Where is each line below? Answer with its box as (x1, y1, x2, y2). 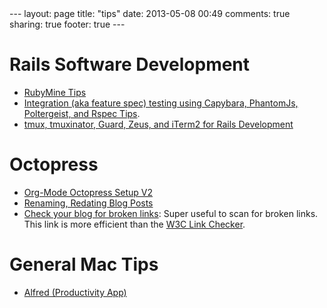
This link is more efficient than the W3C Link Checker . (23, 218, 246, 230)
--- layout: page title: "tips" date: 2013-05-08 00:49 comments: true (9, 8, 291, 19)
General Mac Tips (9, 253, 159, 276)
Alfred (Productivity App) (23, 286, 127, 298)
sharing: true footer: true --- (9, 18, 126, 30)
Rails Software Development (9, 53, 251, 76)
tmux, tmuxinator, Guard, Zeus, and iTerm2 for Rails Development (23, 118, 294, 130)
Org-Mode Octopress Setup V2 (23, 186, 154, 198)
